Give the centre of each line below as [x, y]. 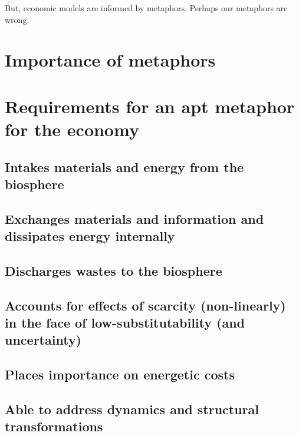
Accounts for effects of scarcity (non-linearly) [145, 305]
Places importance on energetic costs [120, 374]
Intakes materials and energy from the [124, 166]
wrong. [17, 19]
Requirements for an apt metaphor [150, 106]
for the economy [72, 129]
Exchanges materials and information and [134, 218]
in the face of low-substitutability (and [125, 323]
